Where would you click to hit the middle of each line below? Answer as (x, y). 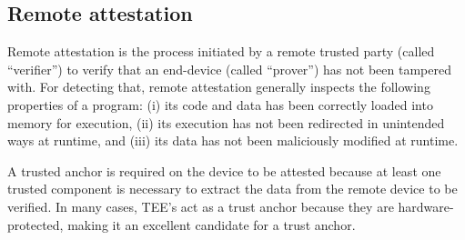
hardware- (426, 206)
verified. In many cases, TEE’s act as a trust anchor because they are (201, 206)
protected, (35, 224)
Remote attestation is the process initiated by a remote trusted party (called (221, 51)
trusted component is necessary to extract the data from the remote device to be (232, 189)
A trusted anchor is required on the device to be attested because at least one (224, 170)
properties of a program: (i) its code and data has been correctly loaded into (220, 104)
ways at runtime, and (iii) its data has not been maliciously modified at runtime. (233, 140)
